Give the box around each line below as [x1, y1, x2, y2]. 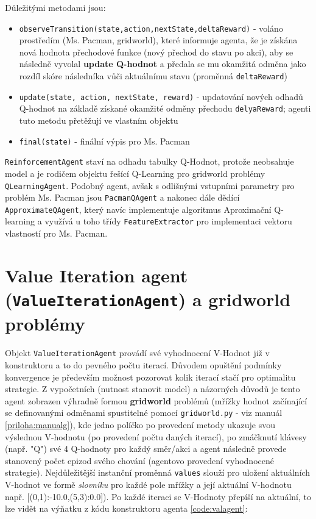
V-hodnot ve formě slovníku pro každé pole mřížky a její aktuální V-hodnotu [5, 478, 292, 491]
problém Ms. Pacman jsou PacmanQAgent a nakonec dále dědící [5, 191, 240, 204]
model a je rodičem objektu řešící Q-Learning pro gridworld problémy [5, 166, 265, 179]
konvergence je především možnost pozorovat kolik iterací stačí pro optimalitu [5, 370, 296, 383]
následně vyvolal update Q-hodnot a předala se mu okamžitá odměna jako [19, 57, 306, 70]
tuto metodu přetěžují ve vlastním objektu [19, 114, 178, 126]
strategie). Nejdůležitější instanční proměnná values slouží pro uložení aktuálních [5, 466, 311, 479]
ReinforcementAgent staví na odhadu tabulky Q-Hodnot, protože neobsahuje [5, 155, 294, 168]
